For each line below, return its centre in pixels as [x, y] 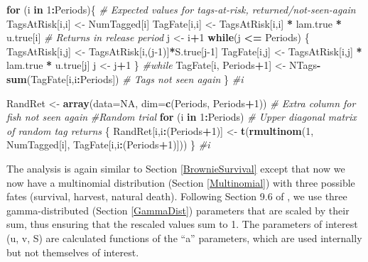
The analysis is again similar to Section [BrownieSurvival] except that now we [176, 168]
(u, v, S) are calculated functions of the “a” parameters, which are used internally [184, 238]
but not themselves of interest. [73, 252]
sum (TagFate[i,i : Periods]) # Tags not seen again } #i [125, 78]
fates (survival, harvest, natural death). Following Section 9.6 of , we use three [177, 196]
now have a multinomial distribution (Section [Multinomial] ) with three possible [181, 182]
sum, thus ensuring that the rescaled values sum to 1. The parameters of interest [182, 224]
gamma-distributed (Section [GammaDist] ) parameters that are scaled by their [178, 210]
